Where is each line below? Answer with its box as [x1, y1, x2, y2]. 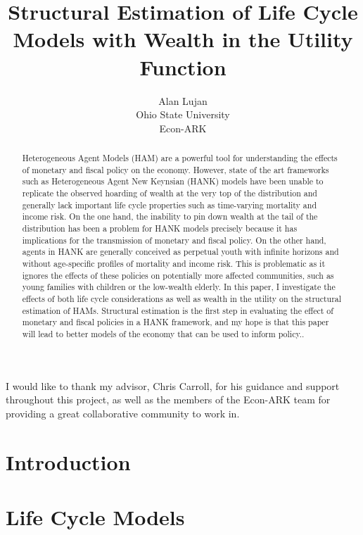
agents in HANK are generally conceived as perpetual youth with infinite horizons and [22, 246, 339, 258]
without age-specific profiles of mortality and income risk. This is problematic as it [22, 257, 326, 269]
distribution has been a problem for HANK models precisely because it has [22, 222, 298, 234]
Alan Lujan [158, 93, 208, 108]
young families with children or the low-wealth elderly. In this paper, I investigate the [22, 281, 336, 293]
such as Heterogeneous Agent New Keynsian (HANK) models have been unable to [22, 175, 324, 187]
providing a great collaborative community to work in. [6, 405, 240, 420]
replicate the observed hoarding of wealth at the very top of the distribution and [22, 187, 317, 199]
